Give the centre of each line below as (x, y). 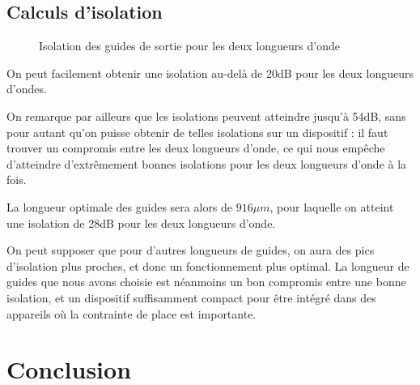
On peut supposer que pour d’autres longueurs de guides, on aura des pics (191, 250)
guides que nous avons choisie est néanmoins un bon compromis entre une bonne (206, 282)
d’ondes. (27, 89)
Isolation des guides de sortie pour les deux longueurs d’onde (189, 46)
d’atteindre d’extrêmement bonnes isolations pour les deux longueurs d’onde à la (207, 163)
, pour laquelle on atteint (332, 206)
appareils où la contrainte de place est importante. (132, 313)
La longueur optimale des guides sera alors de (120, 206)
